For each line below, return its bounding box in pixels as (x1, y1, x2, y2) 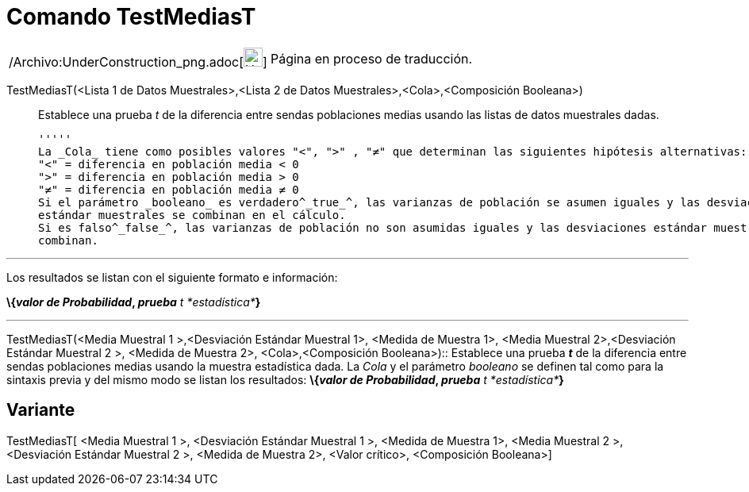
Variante (6, 400, 75, 421)
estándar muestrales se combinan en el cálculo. (38, 208, 346, 221)
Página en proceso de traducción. (270, 50, 473, 67)
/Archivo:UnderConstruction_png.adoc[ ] (9, 53, 267, 70)
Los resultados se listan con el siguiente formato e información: (6, 270, 338, 284)
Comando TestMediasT (6, 3, 256, 30)
